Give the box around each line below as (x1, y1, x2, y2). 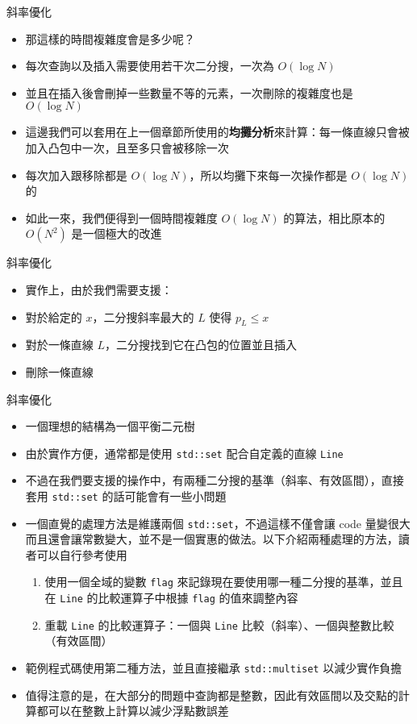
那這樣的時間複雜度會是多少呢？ (25, 30, 195, 47)
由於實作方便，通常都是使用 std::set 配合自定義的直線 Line (25, 444, 344, 461)
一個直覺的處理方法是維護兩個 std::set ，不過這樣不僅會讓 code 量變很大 (25, 514, 411, 531)
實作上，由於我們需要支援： (25, 281, 173, 298)
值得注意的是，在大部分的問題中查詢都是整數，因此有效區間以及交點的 (25, 686, 398, 703)
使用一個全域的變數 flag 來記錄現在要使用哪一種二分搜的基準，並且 (44, 573, 403, 590)
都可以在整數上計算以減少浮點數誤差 (36, 702, 229, 719)
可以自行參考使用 (36, 546, 127, 563)
